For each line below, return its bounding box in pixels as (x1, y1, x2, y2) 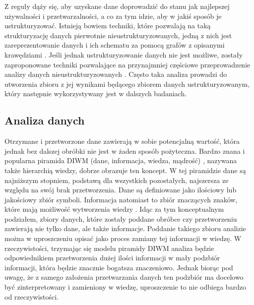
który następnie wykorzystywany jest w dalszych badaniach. (4, 88, 187, 99)
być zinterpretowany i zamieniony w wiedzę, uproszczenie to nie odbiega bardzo (4, 282, 247, 292)
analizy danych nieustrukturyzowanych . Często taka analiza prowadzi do (4, 69, 227, 79)
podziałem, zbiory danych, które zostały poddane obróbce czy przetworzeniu (4, 213, 237, 224)
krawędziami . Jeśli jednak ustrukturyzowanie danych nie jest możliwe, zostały (4, 49, 243, 60)
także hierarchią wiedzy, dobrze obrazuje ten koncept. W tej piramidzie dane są (4, 165, 246, 175)
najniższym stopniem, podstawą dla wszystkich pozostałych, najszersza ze (4, 175, 229, 185)
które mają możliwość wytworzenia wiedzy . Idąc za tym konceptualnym (4, 204, 224, 214)
